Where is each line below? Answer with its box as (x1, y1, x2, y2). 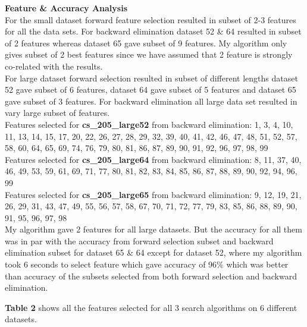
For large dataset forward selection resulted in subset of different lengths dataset (5, 71, 298, 84)
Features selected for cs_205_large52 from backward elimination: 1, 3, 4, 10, (5, 118, 293, 130)
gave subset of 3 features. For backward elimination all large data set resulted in (5, 95, 297, 107)
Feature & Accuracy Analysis (5, 2, 127, 14)
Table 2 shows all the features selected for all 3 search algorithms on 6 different (5, 301, 297, 313)
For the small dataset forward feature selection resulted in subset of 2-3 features (5, 13, 296, 26)
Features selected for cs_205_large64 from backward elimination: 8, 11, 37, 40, (5, 153, 302, 165)
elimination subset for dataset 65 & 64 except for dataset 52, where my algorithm (5, 246, 302, 259)
